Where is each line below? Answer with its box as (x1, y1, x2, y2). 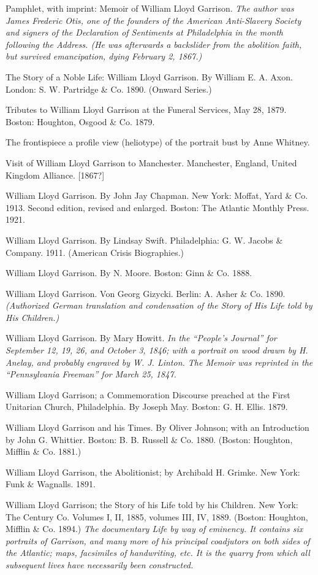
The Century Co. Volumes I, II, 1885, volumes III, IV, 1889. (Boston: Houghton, (6, 510, 308, 523)
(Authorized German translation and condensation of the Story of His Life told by (6, 299, 312, 312)
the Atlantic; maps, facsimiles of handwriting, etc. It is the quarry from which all (6, 546, 310, 559)
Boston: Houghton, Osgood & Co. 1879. (6, 115, 155, 128)
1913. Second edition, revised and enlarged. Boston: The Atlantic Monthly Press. (6, 201, 309, 214)
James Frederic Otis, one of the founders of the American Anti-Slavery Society (6, 14, 301, 26)
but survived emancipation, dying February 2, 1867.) (6, 50, 202, 63)
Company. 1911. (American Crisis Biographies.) (6, 245, 184, 258)
